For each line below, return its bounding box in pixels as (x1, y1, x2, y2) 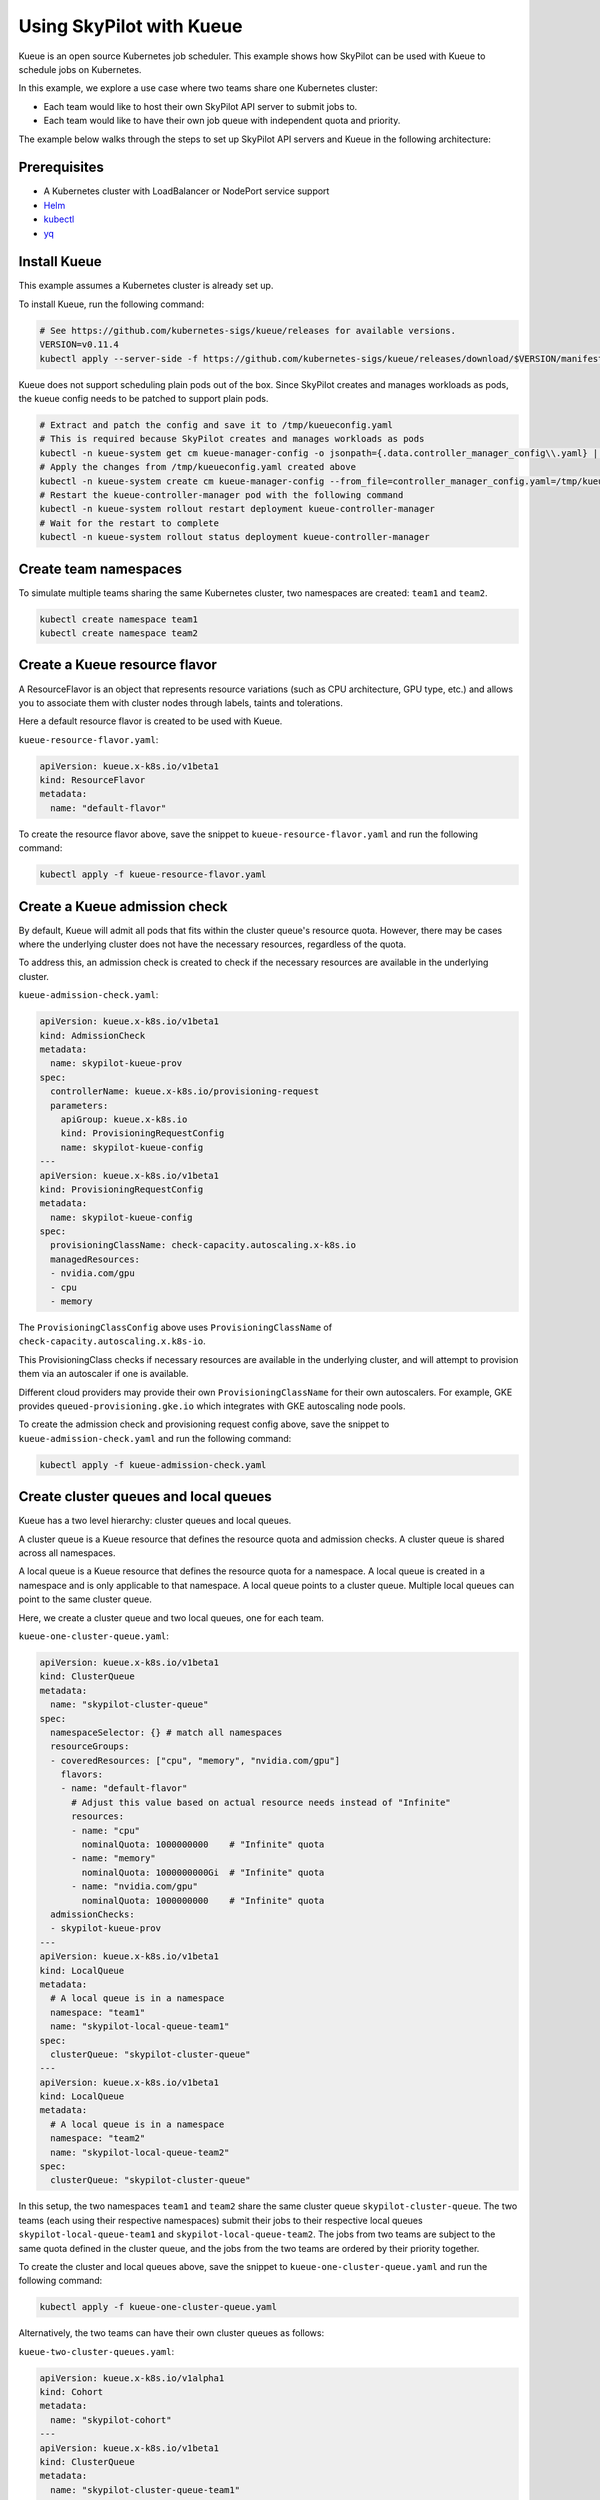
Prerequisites (18, 159, 104, 176)
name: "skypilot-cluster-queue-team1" (50, 2484, 240, 2495)
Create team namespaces (18, 560, 182, 577)
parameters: (50, 1100, 109, 1111)
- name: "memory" (71, 1853, 157, 1864)
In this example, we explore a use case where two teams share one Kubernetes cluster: (18, 82, 379, 94)
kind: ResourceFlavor (39, 775, 146, 786)
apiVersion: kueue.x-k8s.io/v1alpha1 (39, 2372, 225, 2384)
